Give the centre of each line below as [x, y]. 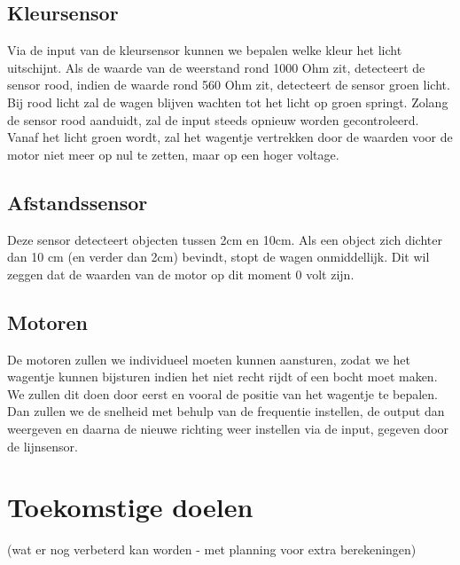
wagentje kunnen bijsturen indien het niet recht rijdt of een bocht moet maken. [222, 377]
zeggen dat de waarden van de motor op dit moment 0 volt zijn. [181, 274]
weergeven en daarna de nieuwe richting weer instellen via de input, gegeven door [228, 428]
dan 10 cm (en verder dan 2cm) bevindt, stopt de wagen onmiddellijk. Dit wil [218, 257]
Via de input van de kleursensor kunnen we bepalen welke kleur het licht [205, 50]
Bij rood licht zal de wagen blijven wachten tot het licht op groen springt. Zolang [228, 102]
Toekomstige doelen [130, 507]
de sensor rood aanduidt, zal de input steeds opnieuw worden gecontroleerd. [213, 119]
